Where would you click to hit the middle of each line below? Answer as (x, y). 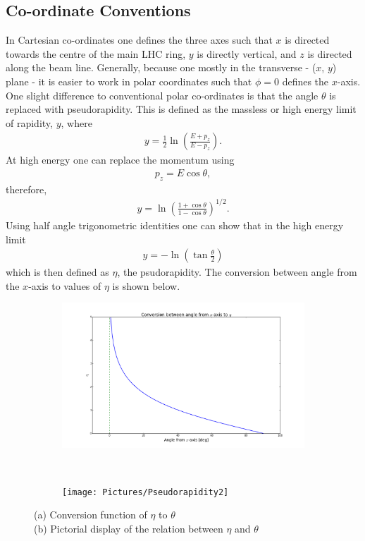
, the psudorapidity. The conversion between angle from (237, 272)
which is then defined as (57, 272)
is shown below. (146, 285)
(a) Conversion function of (91, 515)
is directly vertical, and (247, 53)
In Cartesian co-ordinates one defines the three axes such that (139, 40)
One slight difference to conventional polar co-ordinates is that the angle (162, 95)
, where (76, 122)
